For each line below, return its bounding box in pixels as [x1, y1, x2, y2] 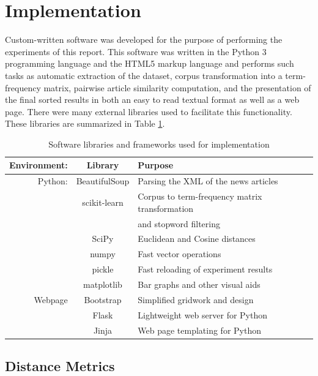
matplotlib [83, 277, 122, 290]
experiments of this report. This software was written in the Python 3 [5, 45, 267, 58]
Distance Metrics [5, 356, 115, 375]
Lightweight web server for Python [138, 308, 268, 321]
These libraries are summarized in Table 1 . [5, 117, 165, 130]
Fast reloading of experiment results [138, 263, 273, 276]
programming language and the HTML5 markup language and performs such [5, 57, 294, 70]
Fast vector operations [138, 247, 221, 260]
